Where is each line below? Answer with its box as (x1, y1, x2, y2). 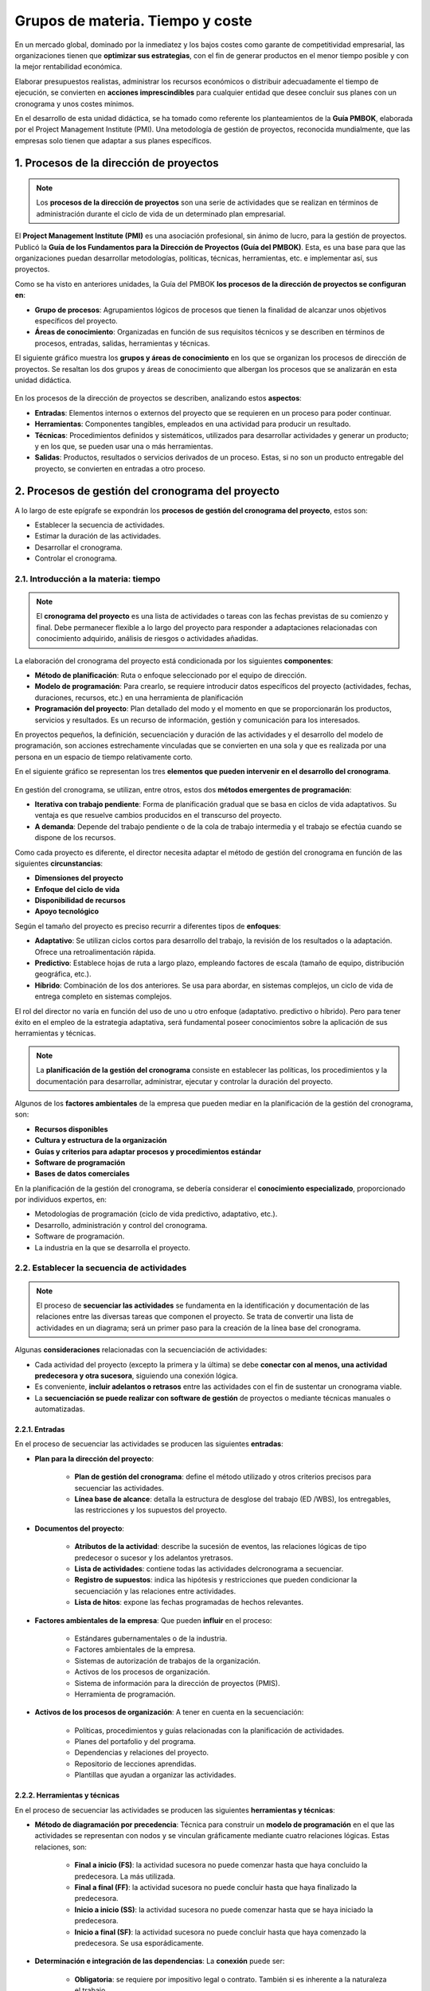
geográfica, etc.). (34, 969, 92, 979)
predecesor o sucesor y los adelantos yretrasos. (74, 1553, 234, 1563)
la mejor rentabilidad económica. (14, 62, 123, 72)
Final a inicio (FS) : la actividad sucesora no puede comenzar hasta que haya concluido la (74, 1860, 368, 1870)
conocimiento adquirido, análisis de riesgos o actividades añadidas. (36, 634, 259, 643)
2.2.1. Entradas (14, 1425, 65, 1434)
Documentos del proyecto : (34, 1524, 125, 1533)
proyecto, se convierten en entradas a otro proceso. (34, 464, 206, 473)
